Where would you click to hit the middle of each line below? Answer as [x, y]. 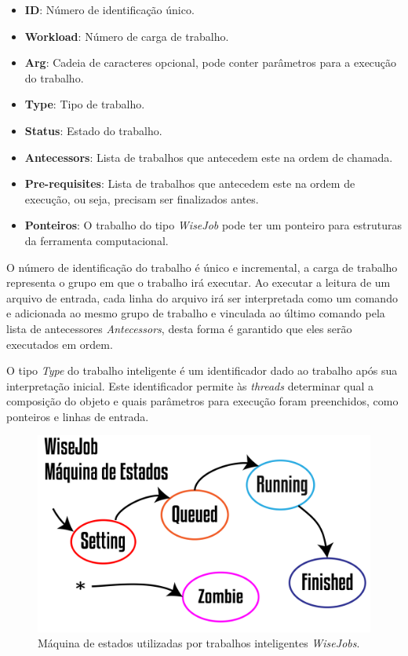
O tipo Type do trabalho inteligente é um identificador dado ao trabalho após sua [202, 370]
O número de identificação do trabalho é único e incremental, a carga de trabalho [202, 267]
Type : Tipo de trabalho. [85, 104]
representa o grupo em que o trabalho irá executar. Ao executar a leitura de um [199, 282]
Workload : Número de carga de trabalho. [127, 36]
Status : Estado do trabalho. [93, 130]
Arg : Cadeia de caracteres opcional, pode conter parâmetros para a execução [211, 62]
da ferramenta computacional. [97, 240]
